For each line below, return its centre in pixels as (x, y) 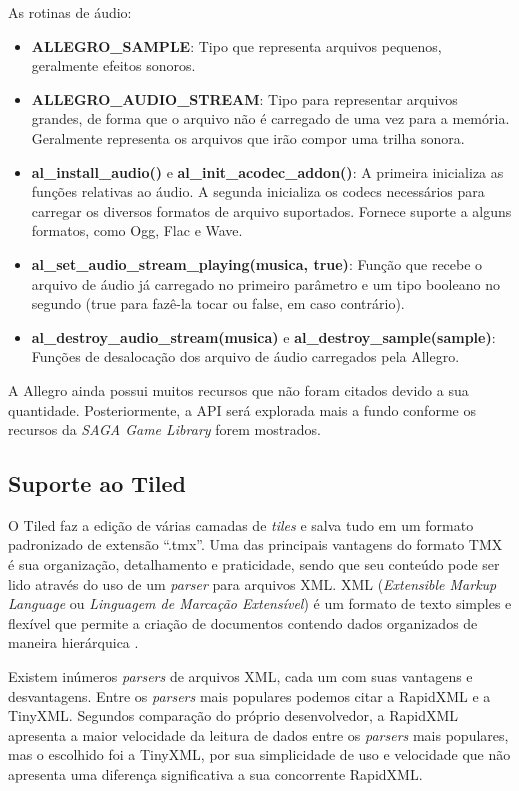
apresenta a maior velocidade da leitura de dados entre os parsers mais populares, (258, 734)
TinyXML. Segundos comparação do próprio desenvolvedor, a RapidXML (233, 715)
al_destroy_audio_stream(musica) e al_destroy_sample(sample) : (263, 336)
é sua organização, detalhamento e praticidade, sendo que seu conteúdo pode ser (254, 564)
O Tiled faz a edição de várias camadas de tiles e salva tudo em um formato (241, 524)
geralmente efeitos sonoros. (113, 65)
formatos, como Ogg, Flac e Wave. (137, 230)
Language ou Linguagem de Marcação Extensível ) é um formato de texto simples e (260, 603)
